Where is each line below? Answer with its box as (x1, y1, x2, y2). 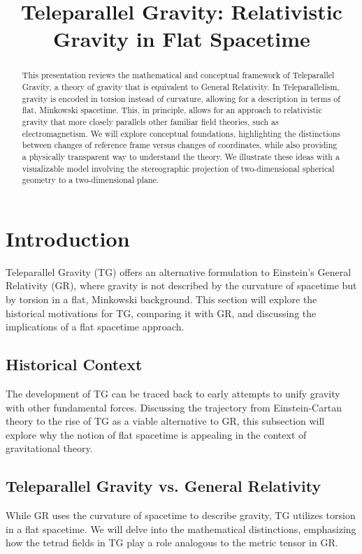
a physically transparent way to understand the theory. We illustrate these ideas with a (22, 150, 340, 162)
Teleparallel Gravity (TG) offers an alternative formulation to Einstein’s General (6, 264, 352, 279)
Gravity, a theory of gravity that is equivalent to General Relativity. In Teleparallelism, (22, 81, 340, 93)
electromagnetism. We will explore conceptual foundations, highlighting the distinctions (22, 127, 340, 139)
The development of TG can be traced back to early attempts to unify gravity (6, 386, 340, 401)
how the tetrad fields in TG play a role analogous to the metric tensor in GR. (6, 535, 338, 550)
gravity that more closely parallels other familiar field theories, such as (22, 115, 279, 127)
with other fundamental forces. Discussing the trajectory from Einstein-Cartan (6, 400, 342, 414)
